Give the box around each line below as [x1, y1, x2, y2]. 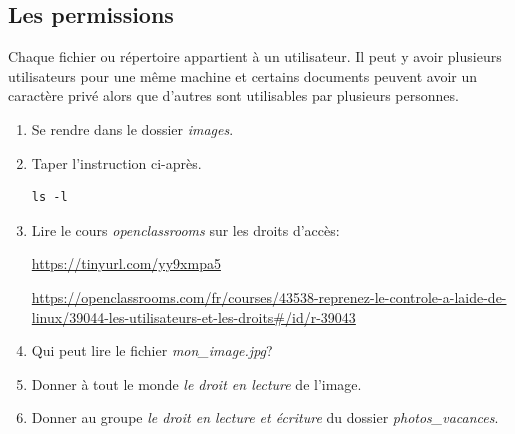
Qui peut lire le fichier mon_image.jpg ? [31, 340, 273, 361]
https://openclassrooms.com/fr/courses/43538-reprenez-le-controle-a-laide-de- [31, 286, 507, 307]
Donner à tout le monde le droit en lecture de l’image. [31, 373, 362, 394]
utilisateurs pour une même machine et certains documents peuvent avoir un [8, 65, 478, 86]
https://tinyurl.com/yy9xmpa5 [31, 253, 221, 274]
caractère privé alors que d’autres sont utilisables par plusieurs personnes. [8, 85, 459, 106]
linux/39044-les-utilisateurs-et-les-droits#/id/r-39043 [31, 306, 356, 327]
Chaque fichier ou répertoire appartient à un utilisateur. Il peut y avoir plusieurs [8, 46, 502, 67]
